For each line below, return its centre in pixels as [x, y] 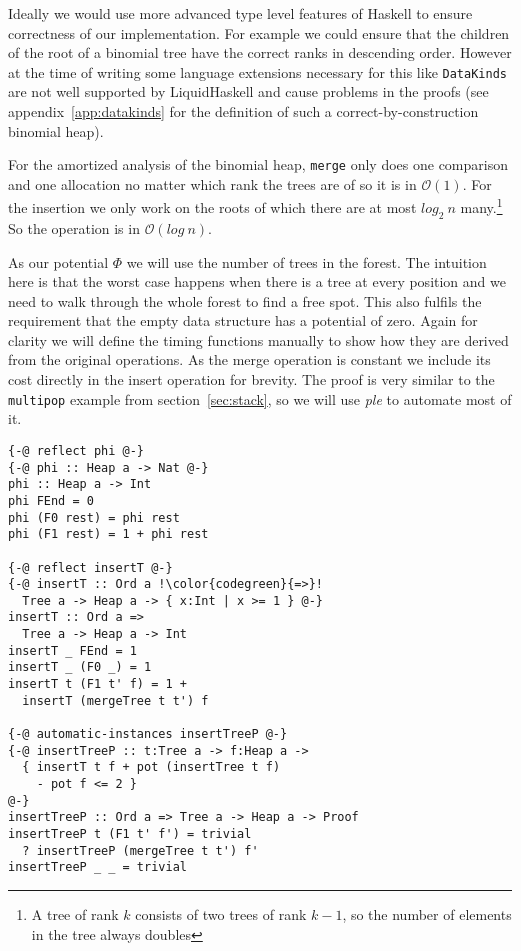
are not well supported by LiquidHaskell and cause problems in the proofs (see [248, 91]
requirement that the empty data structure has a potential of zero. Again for [243, 320]
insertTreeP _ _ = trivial [97, 867]
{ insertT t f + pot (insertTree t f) [151, 767]
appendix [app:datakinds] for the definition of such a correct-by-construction [243, 111]
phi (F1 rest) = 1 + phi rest [108, 534]
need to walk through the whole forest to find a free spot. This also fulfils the [245, 300]
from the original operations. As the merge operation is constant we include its [249, 359]
